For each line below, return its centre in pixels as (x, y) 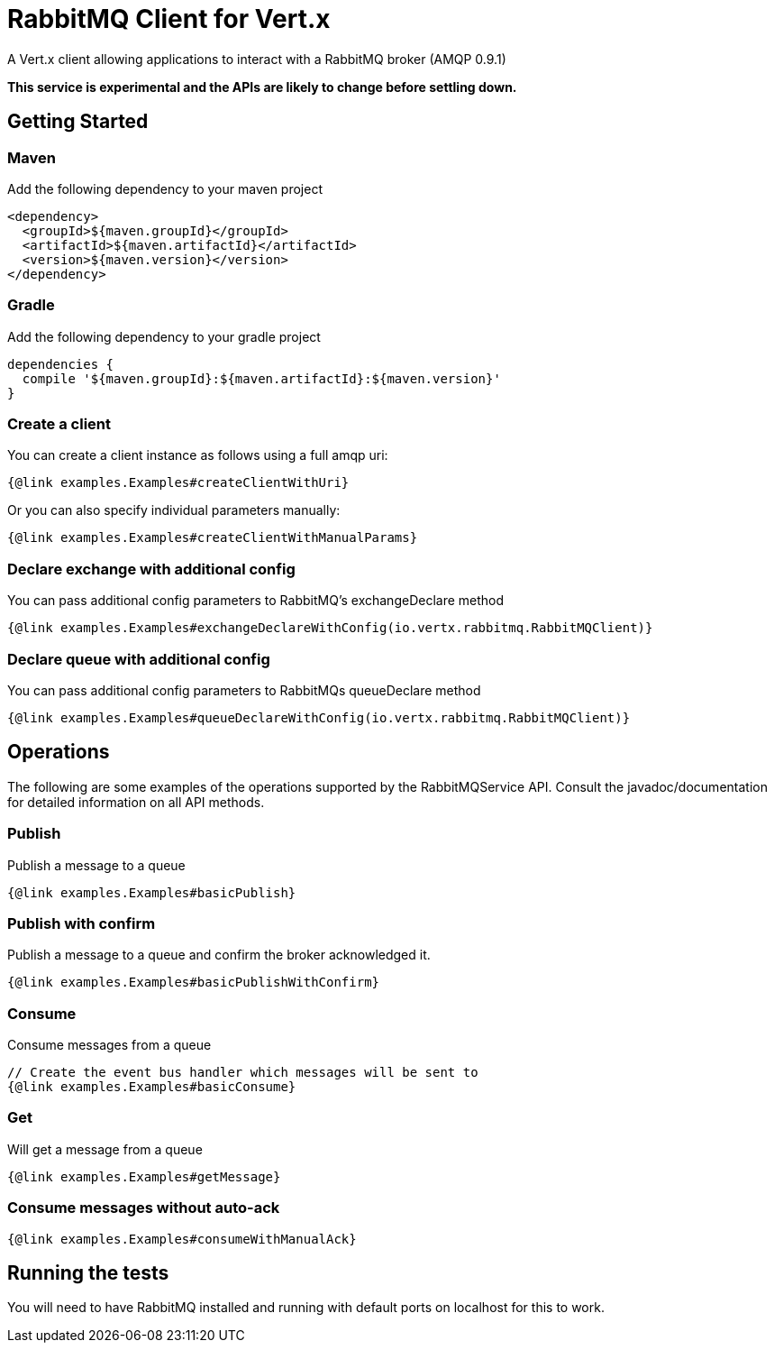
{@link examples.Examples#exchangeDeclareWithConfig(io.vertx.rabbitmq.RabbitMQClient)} (330, 628)
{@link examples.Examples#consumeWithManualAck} (182, 1239)
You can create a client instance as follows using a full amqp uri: (198, 455)
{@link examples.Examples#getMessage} (144, 1176)
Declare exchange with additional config (151, 569)
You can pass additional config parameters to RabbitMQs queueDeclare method (244, 690)
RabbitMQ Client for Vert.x (169, 19)
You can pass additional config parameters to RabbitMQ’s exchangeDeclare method (256, 601)
